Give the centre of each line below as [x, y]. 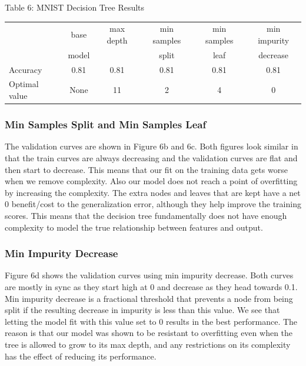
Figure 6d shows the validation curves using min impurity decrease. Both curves [149, 275]
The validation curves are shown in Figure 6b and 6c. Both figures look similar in [152, 146]
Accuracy [26, 69]
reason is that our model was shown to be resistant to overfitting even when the [149, 333]
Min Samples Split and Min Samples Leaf [106, 124]
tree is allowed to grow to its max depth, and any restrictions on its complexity [148, 344]
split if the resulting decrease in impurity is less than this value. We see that [142, 310]
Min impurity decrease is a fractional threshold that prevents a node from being [149, 298]
